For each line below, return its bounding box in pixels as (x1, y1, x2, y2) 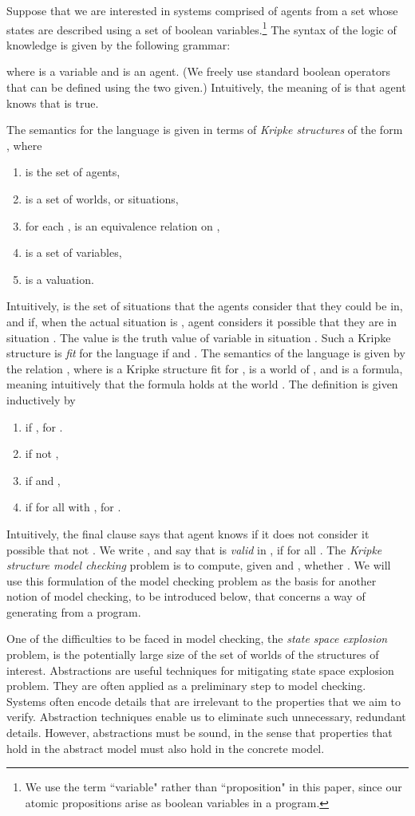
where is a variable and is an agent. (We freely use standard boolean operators (6, 63, 390, 80)
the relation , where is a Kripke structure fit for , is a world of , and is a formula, (6, 360, 403, 376)
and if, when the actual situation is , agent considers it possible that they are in (6, 313, 397, 329)
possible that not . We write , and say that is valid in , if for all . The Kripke (6, 541, 382, 558)
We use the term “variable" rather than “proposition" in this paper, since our (25, 779, 402, 795)
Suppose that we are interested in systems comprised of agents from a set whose (6, 2, 398, 18)
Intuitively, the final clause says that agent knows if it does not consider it (6, 525, 370, 542)
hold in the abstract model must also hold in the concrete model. (6, 739, 325, 756)
